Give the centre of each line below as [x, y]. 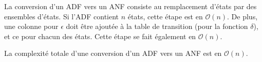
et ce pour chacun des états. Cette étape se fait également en [100, 36]
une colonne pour [31, 26]
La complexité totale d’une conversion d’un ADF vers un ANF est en [113, 53]
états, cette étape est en [165, 16]
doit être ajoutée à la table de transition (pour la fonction [157, 26]
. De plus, [242, 16]
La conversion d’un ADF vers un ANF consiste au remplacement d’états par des [130, 6]
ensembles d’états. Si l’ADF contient [62, 16]
